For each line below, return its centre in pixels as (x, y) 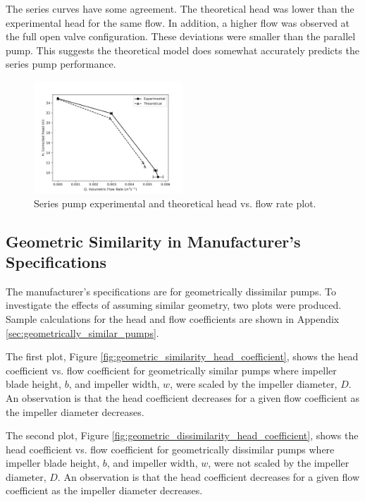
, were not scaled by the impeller (279, 463)
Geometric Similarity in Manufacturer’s (153, 241)
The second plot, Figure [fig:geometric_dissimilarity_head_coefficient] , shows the (182, 435)
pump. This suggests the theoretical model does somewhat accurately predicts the (182, 50)
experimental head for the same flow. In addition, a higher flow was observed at (178, 22)
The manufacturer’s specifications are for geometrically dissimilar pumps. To (171, 291)
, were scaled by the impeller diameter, (254, 384)
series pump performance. (61, 64)
